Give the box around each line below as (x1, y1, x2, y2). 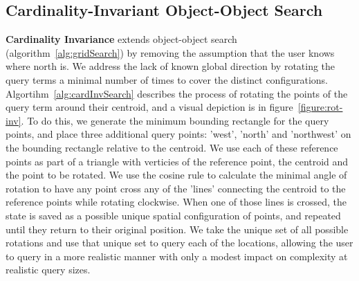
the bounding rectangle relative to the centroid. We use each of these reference (6, 140, 338, 154)
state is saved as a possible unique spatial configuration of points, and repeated (6, 208, 341, 222)
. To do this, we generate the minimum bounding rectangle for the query (21, 113, 329, 127)
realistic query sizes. (6, 262, 91, 277)
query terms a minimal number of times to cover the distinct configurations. (6, 72, 328, 87)
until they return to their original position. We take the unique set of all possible (6, 221, 349, 236)
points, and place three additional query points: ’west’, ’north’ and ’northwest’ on (6, 127, 351, 141)
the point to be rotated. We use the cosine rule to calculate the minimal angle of (6, 167, 347, 182)
